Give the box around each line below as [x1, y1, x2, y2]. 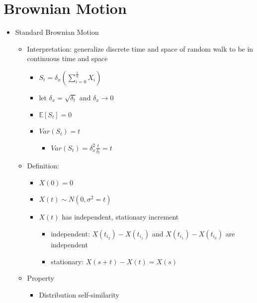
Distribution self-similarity [39, 289, 119, 300]
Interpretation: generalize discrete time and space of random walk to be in [27, 43, 254, 54]
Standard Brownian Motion [15, 27, 99, 37]
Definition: [27, 160, 59, 171]
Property [27, 273, 54, 283]
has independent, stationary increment [62, 212, 179, 222]
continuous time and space [27, 53, 108, 64]
